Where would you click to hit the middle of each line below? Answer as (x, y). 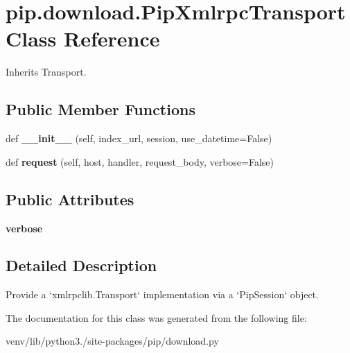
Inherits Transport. (46, 72)
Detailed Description (81, 265)
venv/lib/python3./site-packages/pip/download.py (112, 341)
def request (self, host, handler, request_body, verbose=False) (140, 161)
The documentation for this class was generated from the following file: (156, 317)
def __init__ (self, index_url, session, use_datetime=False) (139, 138)
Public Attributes (70, 199)
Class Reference (83, 38)
